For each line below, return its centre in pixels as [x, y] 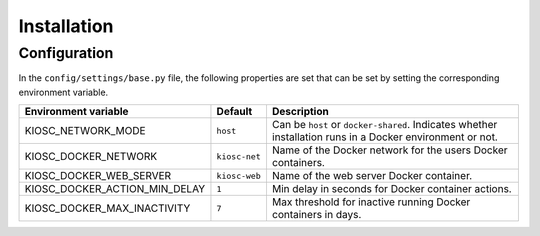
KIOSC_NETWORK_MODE [85, 131]
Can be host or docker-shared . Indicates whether [384, 125]
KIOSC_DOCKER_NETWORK [91, 157]
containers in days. [316, 215]
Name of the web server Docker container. [372, 176]
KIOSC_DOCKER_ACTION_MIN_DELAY [115, 189]
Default [234, 112]
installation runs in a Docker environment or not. [385, 137]
